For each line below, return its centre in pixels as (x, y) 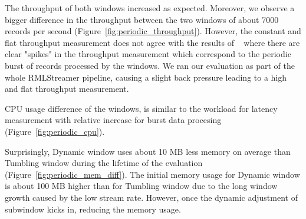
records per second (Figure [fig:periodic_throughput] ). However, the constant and (153, 31)
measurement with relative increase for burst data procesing (113, 120)
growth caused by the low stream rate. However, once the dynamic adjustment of (151, 197)
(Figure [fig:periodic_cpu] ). (55, 131)
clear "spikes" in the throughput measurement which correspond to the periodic (148, 54)
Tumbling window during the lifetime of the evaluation (104, 163)
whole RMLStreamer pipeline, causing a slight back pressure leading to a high (146, 77)
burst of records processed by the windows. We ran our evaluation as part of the (150, 65)
